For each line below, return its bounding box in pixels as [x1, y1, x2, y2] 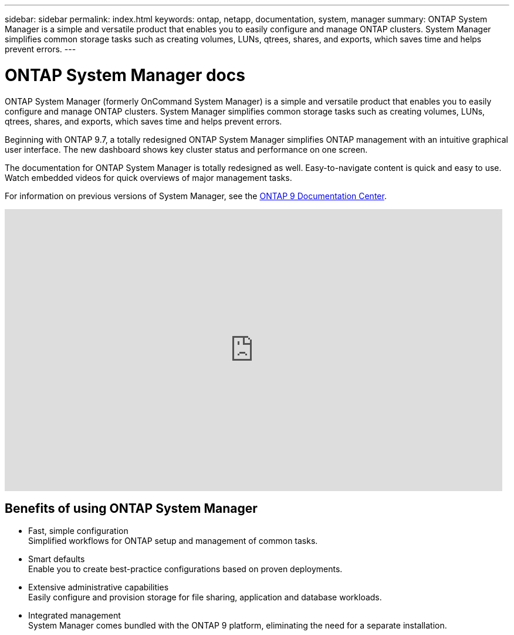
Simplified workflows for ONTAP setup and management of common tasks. [28, 536, 318, 546]
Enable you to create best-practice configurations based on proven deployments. [28, 564, 343, 574]
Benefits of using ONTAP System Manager [5, 500, 258, 516]
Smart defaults [28, 554, 85, 565]
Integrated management [28, 610, 121, 621]
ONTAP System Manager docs [5, 65, 245, 85]
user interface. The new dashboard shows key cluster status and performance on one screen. [5, 144, 368, 154]
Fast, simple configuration [28, 526, 128, 536]
